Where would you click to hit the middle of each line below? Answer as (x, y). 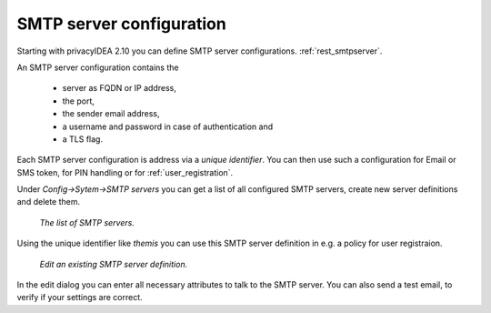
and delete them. (49, 202)
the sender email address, (111, 114)
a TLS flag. (83, 139)
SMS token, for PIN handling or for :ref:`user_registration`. (125, 172)
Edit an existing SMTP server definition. (114, 264)
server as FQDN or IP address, (120, 88)
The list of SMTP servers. (87, 222)
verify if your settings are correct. (80, 298)
